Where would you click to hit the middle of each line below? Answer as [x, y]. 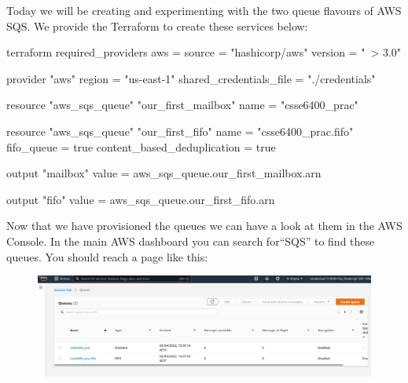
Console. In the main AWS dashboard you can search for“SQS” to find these [191, 241]
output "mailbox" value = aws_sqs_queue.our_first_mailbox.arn [164, 173]
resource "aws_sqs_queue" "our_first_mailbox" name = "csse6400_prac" [182, 105]
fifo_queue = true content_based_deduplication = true [141, 146]
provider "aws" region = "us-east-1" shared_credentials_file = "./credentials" [191, 78]
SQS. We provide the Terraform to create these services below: [157, 26]
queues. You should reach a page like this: [107, 256]
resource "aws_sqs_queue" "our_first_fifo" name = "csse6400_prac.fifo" [180, 131]
